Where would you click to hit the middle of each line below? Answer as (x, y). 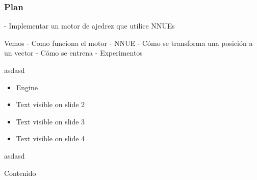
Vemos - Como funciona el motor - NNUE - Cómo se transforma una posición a (128, 43)
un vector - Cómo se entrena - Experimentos (73, 53)
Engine (27, 87)
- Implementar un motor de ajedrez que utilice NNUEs (89, 26)
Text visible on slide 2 (50, 104)
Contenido (20, 173)
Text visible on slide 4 (50, 138)
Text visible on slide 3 (50, 121)
